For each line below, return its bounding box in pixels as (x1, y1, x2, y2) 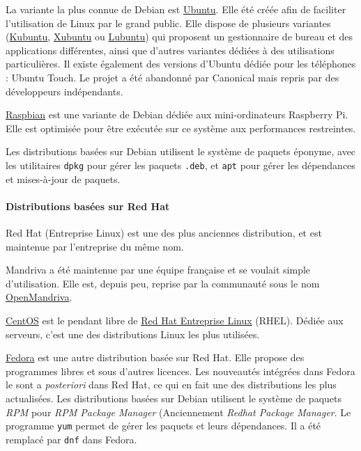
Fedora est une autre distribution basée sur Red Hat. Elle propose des (6, 350, 305, 365)
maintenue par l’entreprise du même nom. (6, 239, 184, 253)
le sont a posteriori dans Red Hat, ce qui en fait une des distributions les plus (6, 377, 337, 392)
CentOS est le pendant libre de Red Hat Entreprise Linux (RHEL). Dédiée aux (6, 312, 344, 327)
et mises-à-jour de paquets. (6, 171, 121, 186)
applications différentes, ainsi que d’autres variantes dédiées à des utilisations (6, 42, 335, 57)
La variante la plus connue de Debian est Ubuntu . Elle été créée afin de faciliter (6, 2, 346, 16)
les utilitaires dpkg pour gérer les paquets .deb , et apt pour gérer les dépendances (6, 157, 355, 172)
